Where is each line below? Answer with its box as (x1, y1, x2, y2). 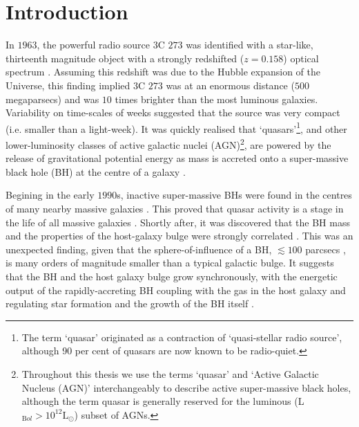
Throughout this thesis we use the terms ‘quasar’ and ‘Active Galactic (21, 366, 319, 381)
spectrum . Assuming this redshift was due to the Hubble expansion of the (6, 64, 321, 79)
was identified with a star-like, (186, 37, 313, 52)
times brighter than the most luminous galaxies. (115, 91, 318, 106)
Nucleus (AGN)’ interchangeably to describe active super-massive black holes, (21, 380, 351, 394)
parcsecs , (305, 242, 346, 256)
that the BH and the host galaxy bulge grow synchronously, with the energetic (6, 269, 338, 283)
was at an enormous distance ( (166, 78, 295, 92)
